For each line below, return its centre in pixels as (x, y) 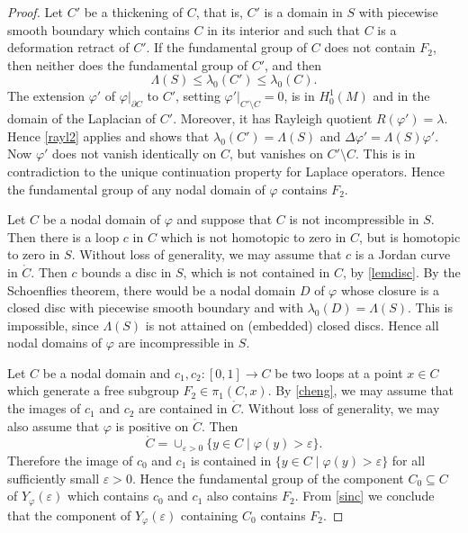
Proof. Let (35, 12)
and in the (401, 96)
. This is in (385, 154)
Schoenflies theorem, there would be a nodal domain (152, 289)
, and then (293, 64)
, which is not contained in (256, 271)
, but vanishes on (276, 154)
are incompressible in (176, 343)
